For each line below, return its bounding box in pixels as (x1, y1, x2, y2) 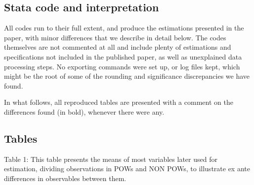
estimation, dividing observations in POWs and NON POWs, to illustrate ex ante (4, 163, 250, 174)
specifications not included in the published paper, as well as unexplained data (4, 51, 242, 62)
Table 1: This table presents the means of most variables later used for (4, 154, 217, 164)
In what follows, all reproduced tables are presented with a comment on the (4, 97, 233, 107)
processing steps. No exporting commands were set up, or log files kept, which (4, 61, 240, 71)
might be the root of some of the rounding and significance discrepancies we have (4, 71, 250, 81)
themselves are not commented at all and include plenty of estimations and (4, 42, 231, 52)
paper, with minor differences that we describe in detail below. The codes (4, 32, 226, 42)
